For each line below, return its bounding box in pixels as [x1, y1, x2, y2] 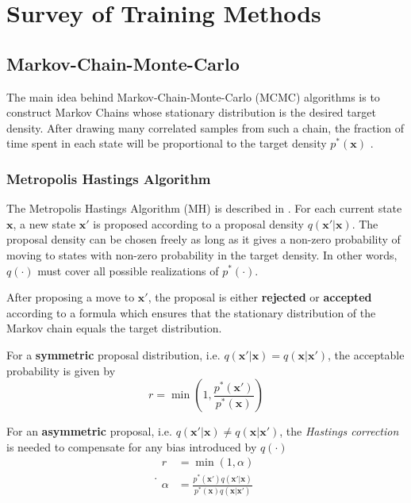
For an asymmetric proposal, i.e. [6, 423, 172, 440]
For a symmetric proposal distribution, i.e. [6, 346, 221, 363]
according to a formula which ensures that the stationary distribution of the [6, 304, 376, 321]
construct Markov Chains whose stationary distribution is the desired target [6, 104, 376, 121]
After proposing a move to [6, 289, 135, 305]
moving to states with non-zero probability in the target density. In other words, [6, 246, 398, 263]
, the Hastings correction [279, 423, 399, 440]
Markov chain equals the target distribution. [6, 320, 222, 336]
